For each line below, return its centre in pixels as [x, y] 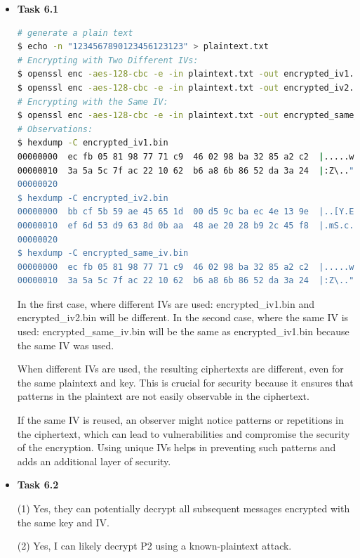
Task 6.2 [38, 485]
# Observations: [55, 129]
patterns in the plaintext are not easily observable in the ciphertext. [163, 396]
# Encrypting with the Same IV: [93, 102]
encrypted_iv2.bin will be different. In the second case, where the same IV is [183, 317]
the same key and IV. [63, 522]
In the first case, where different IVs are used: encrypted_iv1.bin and [166, 303]
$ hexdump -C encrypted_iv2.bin [93, 198]
